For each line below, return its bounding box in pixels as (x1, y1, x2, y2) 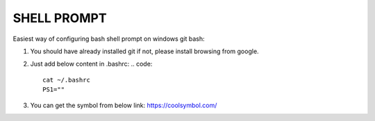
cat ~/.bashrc (42, 76, 90, 84)
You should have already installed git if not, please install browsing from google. (30, 47, 260, 55)
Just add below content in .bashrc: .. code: (30, 59, 153, 68)
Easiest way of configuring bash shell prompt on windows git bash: (12, 35, 205, 43)
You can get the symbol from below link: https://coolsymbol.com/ (30, 101, 217, 109)
